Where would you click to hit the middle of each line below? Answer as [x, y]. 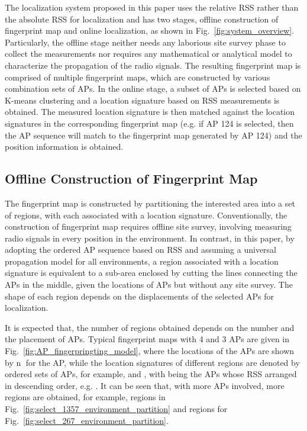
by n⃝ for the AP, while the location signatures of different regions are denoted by [152, 362]
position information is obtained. [64, 147]
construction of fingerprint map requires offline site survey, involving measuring [148, 226]
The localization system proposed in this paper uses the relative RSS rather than [152, 7]
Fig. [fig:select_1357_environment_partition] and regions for [116, 409]
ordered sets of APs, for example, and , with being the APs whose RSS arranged [151, 374]
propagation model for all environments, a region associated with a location [142, 261]
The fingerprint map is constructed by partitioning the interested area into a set [150, 203]
